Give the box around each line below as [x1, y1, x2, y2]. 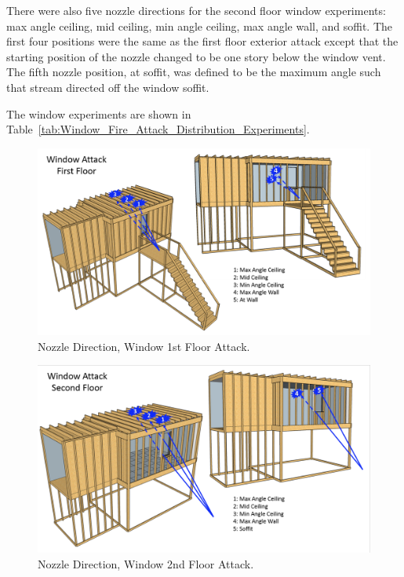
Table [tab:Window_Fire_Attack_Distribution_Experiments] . [6, 121, 310, 137]
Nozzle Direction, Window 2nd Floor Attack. [38, 555, 254, 572]
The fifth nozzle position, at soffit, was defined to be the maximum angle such [6, 64, 381, 80]
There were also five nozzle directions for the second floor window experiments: [6, 2, 386, 18]
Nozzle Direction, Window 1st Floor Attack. [38, 338, 250, 354]
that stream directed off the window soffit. [6, 79, 209, 95]
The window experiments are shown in [6, 105, 191, 122]
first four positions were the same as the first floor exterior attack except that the [6, 33, 399, 49]
